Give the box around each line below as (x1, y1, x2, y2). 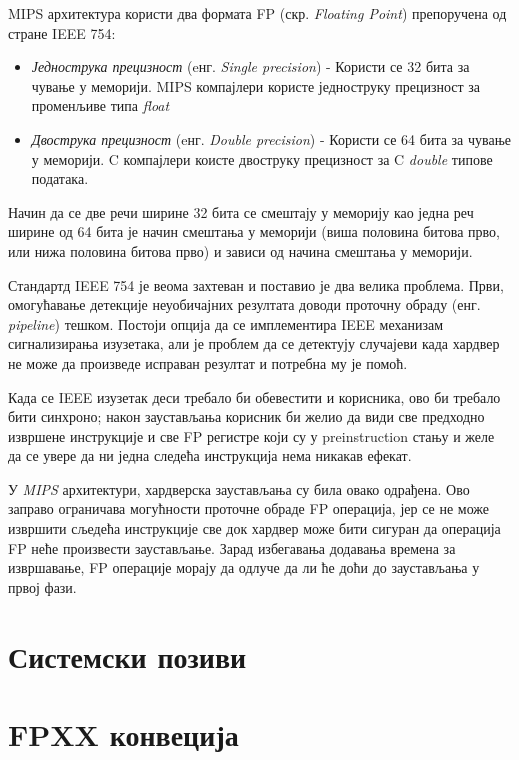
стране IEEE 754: (8, 22, 116, 43)
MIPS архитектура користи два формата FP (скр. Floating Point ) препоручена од (8, 3, 507, 23)
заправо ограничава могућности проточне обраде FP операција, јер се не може (8, 498, 489, 519)
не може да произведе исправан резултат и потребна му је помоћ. (8, 352, 408, 373)
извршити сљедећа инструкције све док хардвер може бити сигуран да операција (8, 518, 501, 539)
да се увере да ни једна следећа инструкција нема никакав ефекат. (8, 445, 412, 466)
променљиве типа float (31, 95, 170, 116)
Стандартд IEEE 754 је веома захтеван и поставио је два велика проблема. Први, (8, 274, 504, 295)
